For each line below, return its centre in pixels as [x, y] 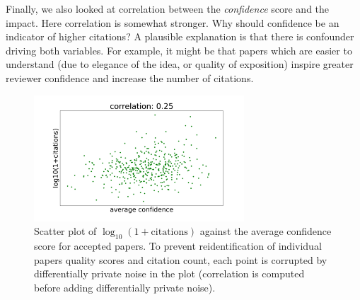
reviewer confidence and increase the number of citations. [130, 77]
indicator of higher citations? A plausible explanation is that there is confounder [180, 36]
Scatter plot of [65, 231]
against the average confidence [266, 231]
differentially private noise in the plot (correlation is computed [169, 273]
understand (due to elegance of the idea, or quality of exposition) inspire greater [180, 64]
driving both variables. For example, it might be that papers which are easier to [179, 50]
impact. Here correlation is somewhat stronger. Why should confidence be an [173, 22]
